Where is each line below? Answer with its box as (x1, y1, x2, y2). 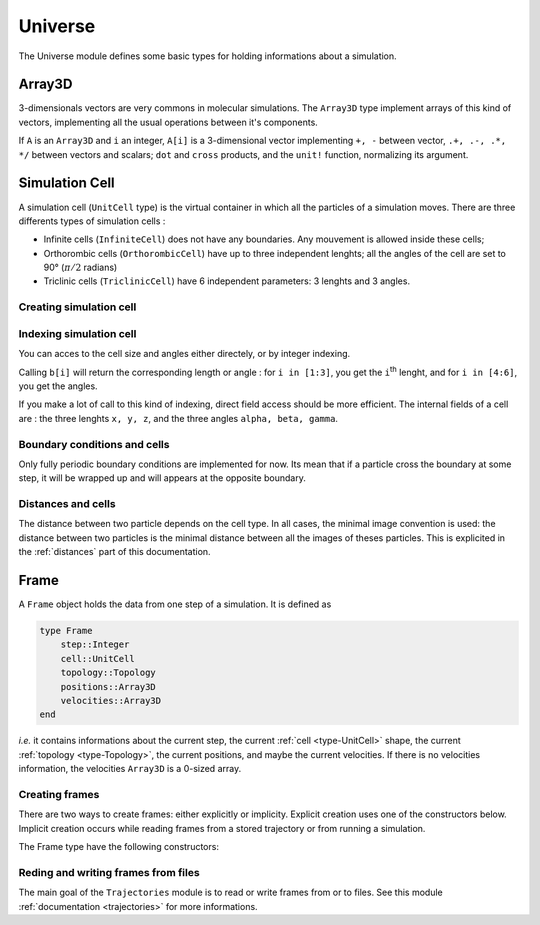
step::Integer (60, 639, 130, 650)
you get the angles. (18, 380, 99, 392)
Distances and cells (18, 497, 116, 511)
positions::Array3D (60, 681, 157, 692)
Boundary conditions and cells (18, 437, 170, 451)
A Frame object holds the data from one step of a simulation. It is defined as (18, 598, 332, 610)
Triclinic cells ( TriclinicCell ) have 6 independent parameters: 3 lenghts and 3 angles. (43, 275, 410, 287)
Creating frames (18, 787, 100, 801)
